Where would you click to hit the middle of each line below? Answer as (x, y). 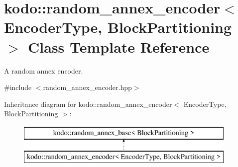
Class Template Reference (119, 46)
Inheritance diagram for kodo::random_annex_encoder (88, 104)
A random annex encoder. (44, 70)
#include (18, 87)
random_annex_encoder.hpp (87, 87)
